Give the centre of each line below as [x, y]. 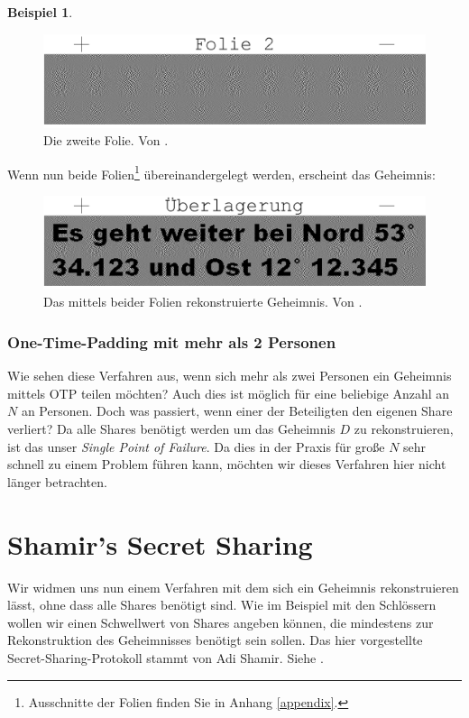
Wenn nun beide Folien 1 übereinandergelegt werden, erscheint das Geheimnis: [221, 172]
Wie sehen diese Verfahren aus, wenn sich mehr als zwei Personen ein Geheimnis [230, 376]
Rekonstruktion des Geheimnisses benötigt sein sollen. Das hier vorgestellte [215, 640]
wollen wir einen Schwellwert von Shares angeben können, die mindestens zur [221, 622]
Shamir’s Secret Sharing [160, 543]
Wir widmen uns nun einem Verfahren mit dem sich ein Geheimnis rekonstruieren [233, 587]
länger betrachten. [57, 481]
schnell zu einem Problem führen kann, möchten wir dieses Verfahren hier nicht [227, 464]
